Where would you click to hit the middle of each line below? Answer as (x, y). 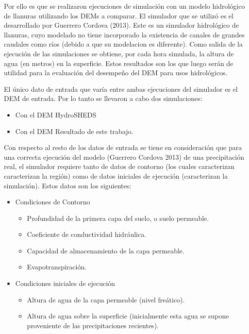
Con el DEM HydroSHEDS (56, 114)
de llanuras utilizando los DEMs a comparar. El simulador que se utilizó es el (119, 15)
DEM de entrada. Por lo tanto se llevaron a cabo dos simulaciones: (103, 98)
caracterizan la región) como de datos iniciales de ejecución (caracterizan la (116, 175)
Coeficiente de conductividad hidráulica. (87, 234)
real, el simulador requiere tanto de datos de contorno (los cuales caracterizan (119, 166)
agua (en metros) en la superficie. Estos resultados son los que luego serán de (119, 63)
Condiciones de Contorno (53, 202)
